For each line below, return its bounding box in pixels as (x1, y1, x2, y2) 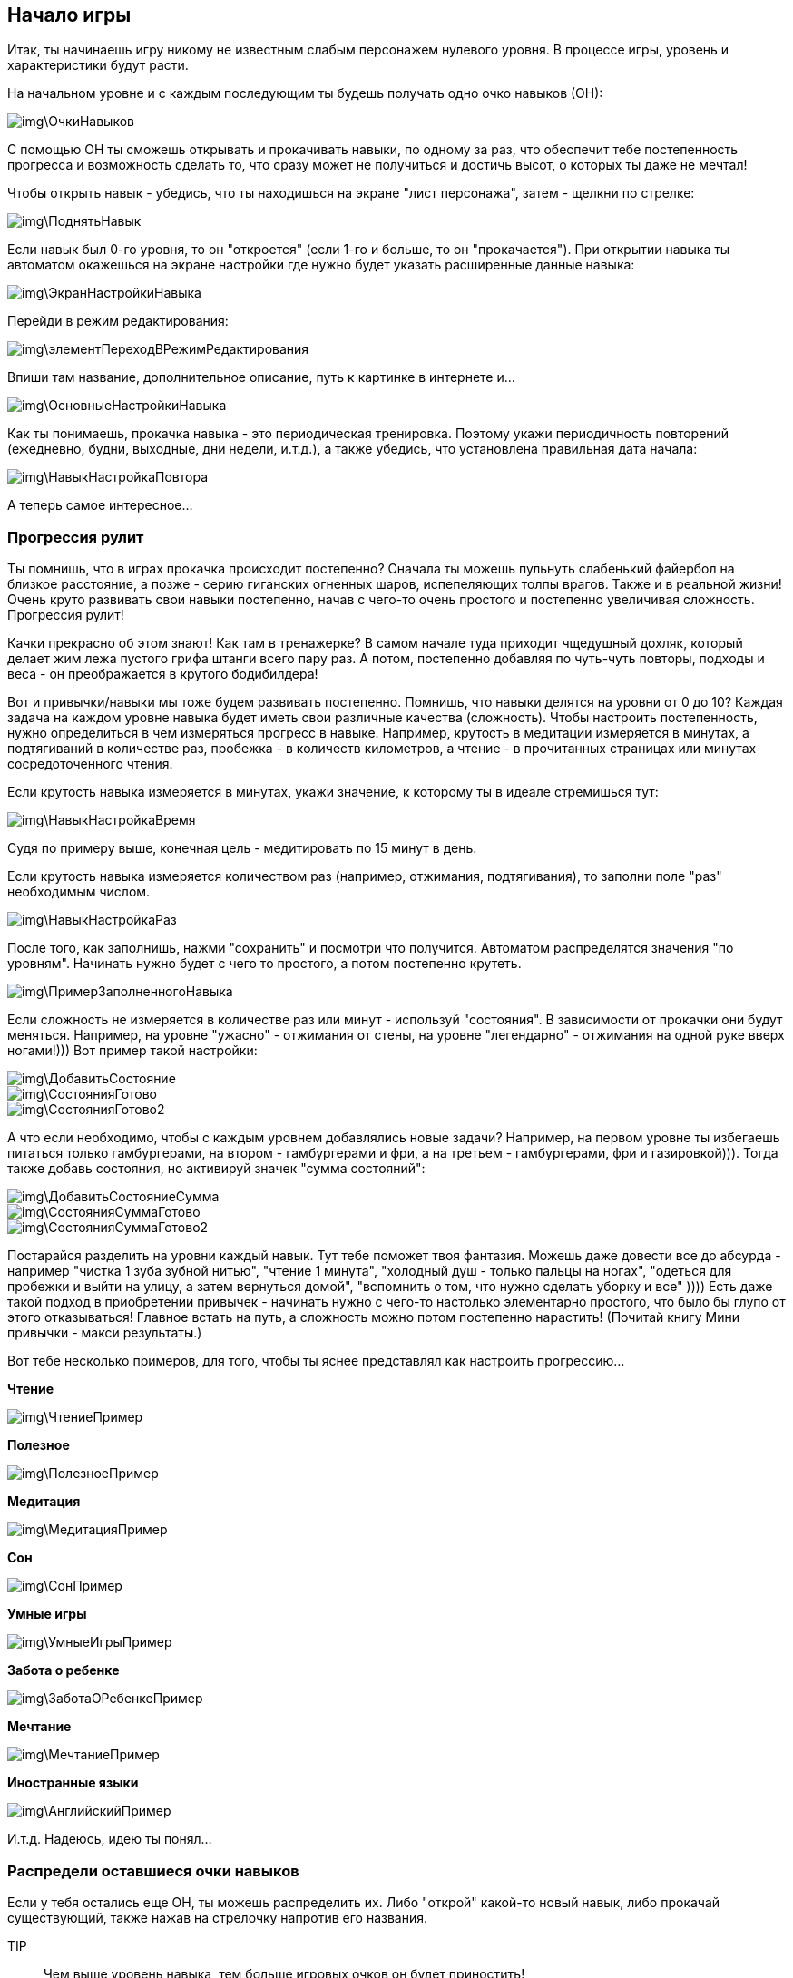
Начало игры (7, 4, 132, 26)
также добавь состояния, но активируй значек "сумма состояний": (7, 1160, 426, 1177)
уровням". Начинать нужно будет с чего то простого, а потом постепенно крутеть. (7, 955, 522, 972)
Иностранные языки (7, 1775, 139, 1791)
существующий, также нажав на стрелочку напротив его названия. (7, 1909, 427, 1925)
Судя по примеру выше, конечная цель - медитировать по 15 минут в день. (7, 840, 477, 857)
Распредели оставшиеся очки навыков (7, 1861, 299, 1880)
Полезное (7, 1437, 70, 1454)
